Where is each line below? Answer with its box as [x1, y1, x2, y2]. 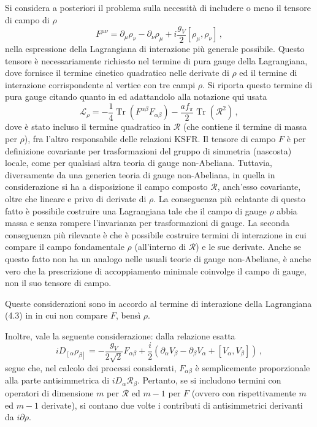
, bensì [115, 309, 141, 322]
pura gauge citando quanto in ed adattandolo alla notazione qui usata [5, 90, 267, 103]
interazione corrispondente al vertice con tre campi [5, 78, 196, 91]
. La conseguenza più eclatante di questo [153, 192, 305, 205]
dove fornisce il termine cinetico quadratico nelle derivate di [5, 66, 229, 79]
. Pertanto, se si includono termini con [137, 374, 281, 387]
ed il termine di [239, 66, 297, 79]
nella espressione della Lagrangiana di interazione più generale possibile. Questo [5, 42, 305, 55]
